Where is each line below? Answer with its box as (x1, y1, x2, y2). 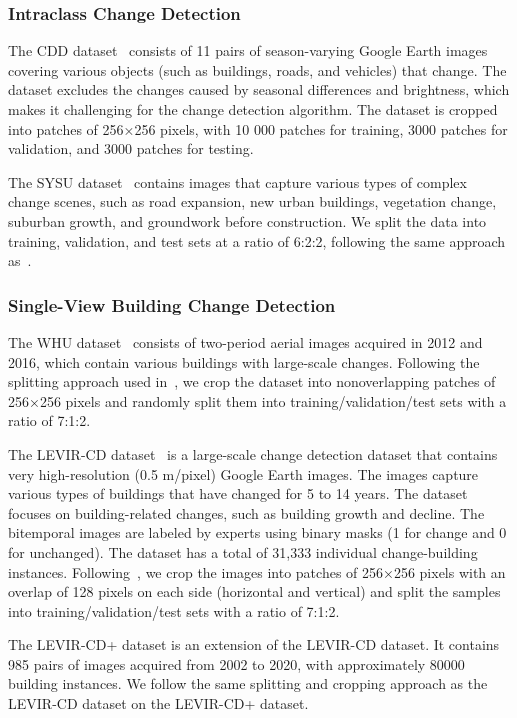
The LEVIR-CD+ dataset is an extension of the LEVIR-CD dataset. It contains (8, 634, 500, 655)
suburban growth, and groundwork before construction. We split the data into (8, 210, 487, 231)
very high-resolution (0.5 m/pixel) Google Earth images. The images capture (8, 463, 479, 484)
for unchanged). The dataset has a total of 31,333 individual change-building (8, 541, 478, 562)
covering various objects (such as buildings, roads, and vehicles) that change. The (8, 59, 507, 80)
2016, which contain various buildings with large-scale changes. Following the (8, 351, 480, 372)
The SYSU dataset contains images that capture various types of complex (8, 171, 467, 192)
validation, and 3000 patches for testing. (8, 138, 254, 159)
